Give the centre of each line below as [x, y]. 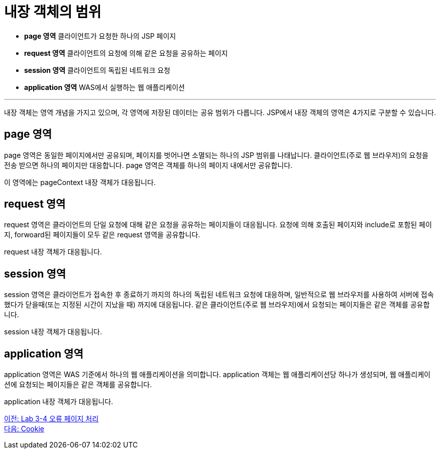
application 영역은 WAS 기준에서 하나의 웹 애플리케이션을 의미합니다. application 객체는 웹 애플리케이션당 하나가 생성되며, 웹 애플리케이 [217, 375]
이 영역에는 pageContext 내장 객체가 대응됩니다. [80, 182]
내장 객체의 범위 [53, 12]
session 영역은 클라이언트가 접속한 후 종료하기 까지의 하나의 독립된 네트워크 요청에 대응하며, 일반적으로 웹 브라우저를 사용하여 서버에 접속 [219, 295]
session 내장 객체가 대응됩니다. [53, 332]
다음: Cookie [24, 429]
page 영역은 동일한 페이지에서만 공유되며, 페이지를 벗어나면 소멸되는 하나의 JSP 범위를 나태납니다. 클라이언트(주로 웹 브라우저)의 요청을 [216, 155]
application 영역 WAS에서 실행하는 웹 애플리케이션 [105, 87]
